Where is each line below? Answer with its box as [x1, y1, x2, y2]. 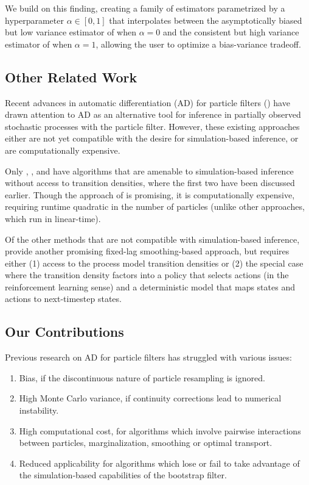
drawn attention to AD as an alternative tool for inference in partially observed [5, 108, 301, 121]
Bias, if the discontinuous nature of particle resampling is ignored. [19, 371, 265, 384]
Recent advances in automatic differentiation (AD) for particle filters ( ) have [5, 96, 290, 109]
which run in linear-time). [5, 212, 101, 225]
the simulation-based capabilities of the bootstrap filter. [19, 469, 227, 481]
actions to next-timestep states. [5, 292, 122, 305]
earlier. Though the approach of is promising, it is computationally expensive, [5, 188, 295, 201]
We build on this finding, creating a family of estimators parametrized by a [5, 2, 285, 14]
